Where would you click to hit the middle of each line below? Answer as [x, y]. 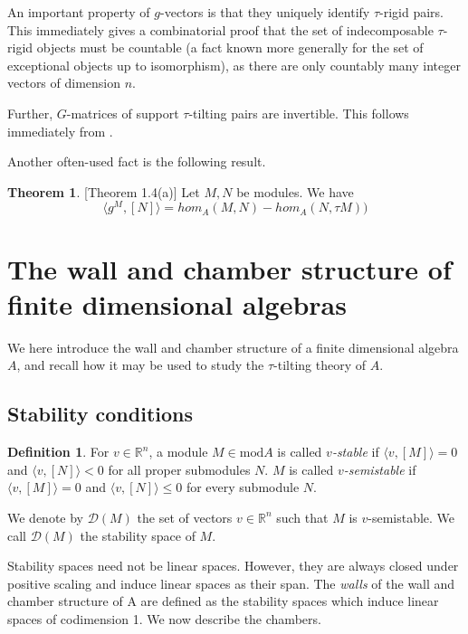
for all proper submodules [179, 469]
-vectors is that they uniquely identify [265, 12]
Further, [30, 113]
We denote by [45, 517]
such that [302, 517]
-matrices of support [123, 113]
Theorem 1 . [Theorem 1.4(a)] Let [104, 191]
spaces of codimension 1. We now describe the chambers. [164, 618]
